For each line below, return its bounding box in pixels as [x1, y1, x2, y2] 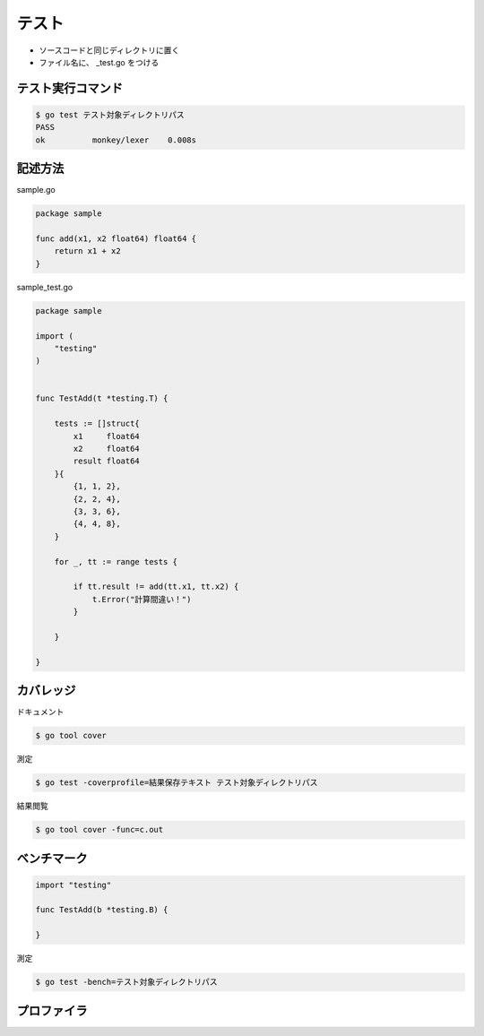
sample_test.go [16, 281, 73, 292]
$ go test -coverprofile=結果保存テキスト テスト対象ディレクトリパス [35, 778, 318, 788]
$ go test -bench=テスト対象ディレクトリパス [35, 977, 218, 988]
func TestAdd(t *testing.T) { [35, 393, 169, 403]
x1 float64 [73, 431, 141, 441]
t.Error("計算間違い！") [91, 594, 192, 604]
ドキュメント [16, 706, 65, 717]
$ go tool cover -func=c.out [35, 824, 164, 835]
